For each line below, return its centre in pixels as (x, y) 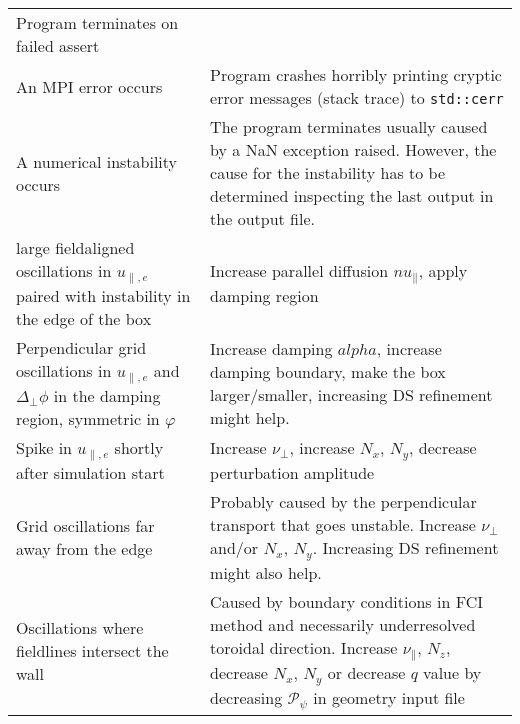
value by (452, 672)
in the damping (107, 395)
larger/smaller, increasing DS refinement (351, 394)
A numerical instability (97, 161)
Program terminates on (97, 22)
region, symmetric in (88, 418)
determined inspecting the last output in (352, 195)
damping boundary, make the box (328, 371)
